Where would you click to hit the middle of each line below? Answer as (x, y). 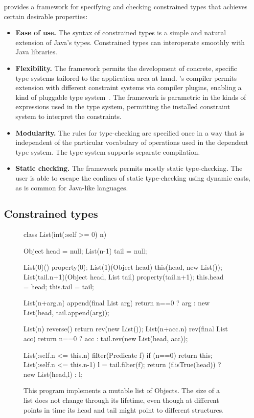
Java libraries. (36, 52)
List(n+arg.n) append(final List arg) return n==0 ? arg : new (117, 303)
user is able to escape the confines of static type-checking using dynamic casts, (133, 177)
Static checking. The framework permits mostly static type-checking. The (129, 168)
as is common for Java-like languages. (72, 187)
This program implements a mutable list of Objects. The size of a (122, 390)
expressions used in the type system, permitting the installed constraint (123, 106)
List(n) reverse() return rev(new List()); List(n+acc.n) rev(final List (126, 329)
